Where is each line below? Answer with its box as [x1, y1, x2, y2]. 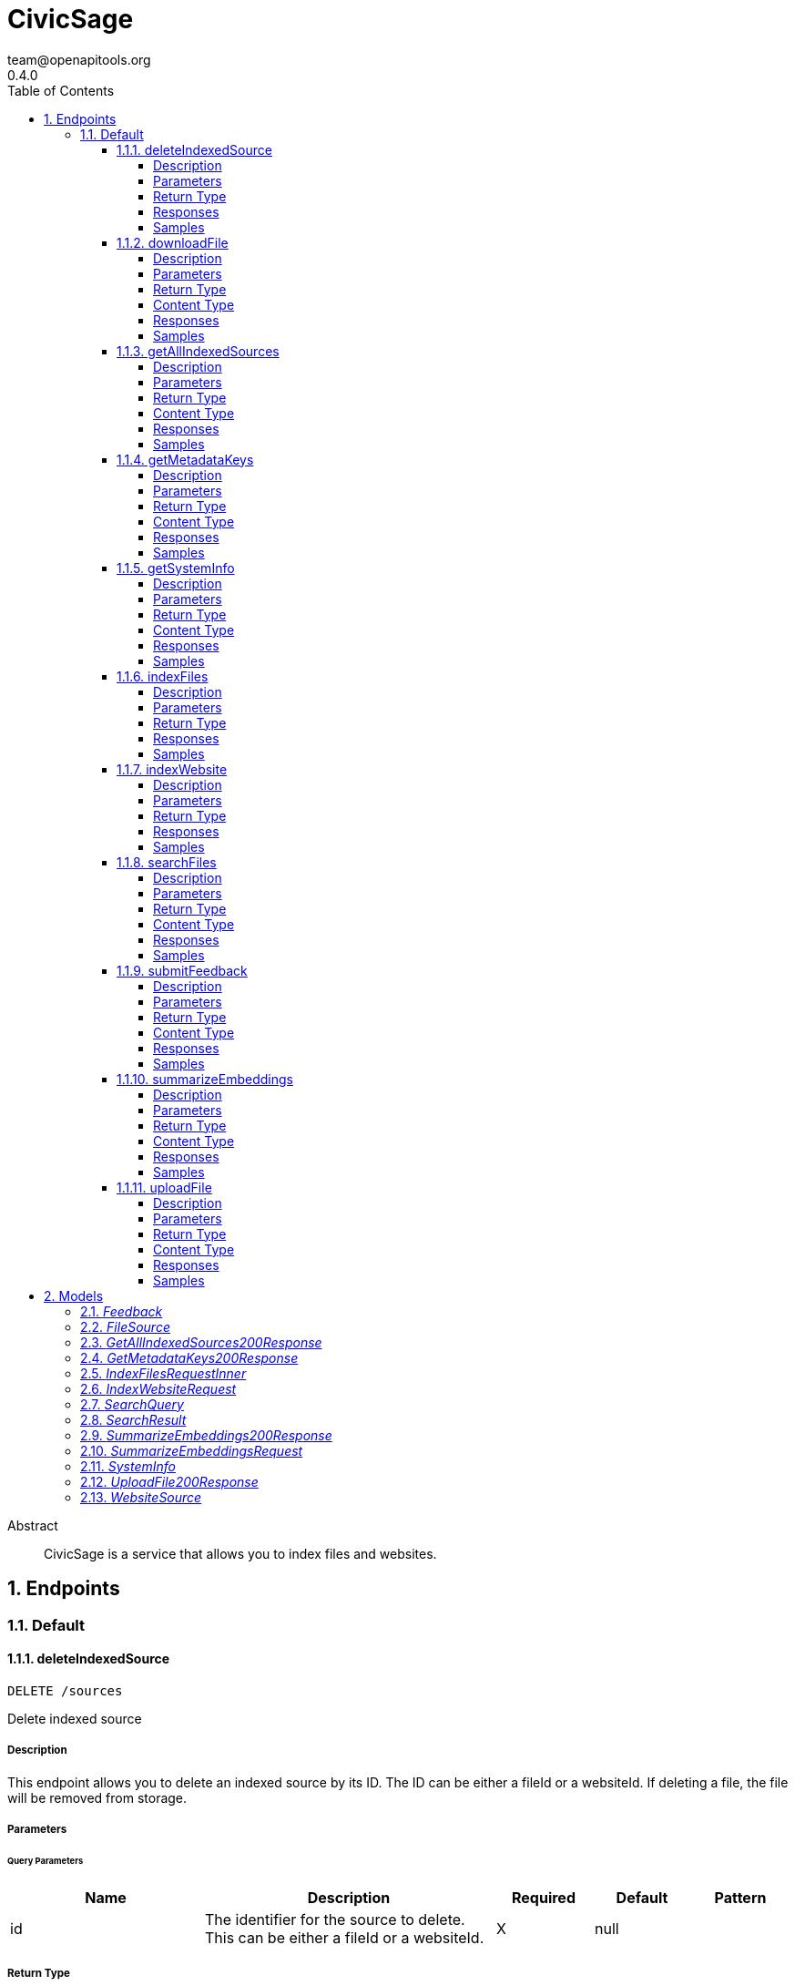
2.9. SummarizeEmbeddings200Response [80, 1427, 332, 1443]
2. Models [44, 1287, 104, 1304]
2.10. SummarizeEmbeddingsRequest [80, 1442, 303, 1459]
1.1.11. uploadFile [117, 1179, 212, 1195]
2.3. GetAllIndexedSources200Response [80, 1334, 322, 1350]
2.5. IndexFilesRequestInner [80, 1365, 247, 1381]
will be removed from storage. [7, 1789, 188, 1806]
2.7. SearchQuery [80, 1396, 184, 1412]
